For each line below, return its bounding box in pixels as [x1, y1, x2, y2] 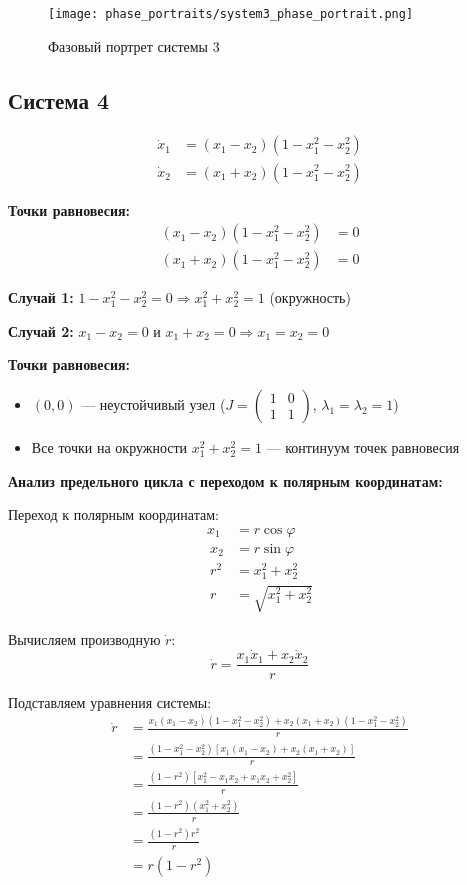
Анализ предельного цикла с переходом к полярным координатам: [8, 470, 443, 491]
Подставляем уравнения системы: [8, 691, 212, 712]
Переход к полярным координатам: [8, 504, 219, 525]
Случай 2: [8, 320, 74, 341]
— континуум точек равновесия [266, 436, 460, 457]
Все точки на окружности [31, 436, 188, 457]
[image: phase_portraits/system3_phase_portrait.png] [48, 7, 414, 21]
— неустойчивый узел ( [81, 393, 226, 414]
